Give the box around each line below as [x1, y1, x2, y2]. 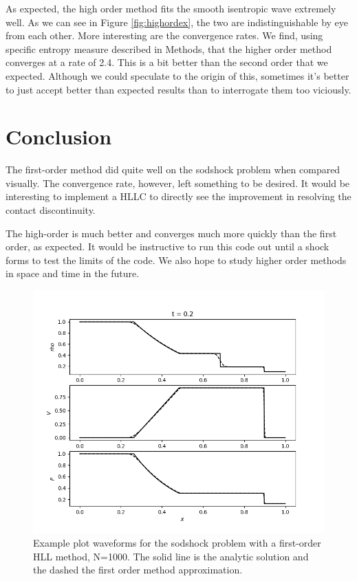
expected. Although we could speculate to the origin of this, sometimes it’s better [6, 68, 349, 83]
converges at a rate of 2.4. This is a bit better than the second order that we [6, 55, 328, 69]
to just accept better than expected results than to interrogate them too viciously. [6, 82, 351, 96]
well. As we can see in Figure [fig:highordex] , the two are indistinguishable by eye [6, 14, 349, 29]
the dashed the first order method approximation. [33, 562, 243, 577]
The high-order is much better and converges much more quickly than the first [6, 226, 337, 240]
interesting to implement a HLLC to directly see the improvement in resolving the [6, 189, 351, 204]
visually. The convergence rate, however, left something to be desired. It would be [6, 175, 350, 190]
